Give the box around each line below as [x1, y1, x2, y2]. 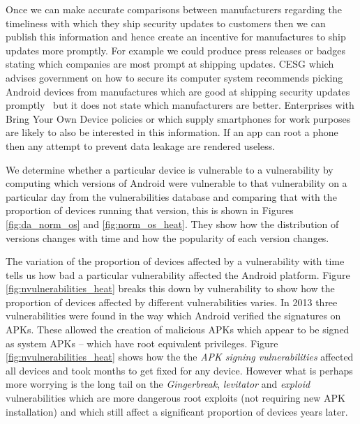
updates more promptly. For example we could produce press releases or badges [6, 43, 346, 57]
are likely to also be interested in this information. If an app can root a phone [6, 125, 338, 139]
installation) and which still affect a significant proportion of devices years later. [6, 404, 348, 418]
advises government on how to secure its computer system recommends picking [6, 70, 343, 84]
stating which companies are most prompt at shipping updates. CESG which [6, 56, 334, 71]
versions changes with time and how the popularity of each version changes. [6, 230, 329, 245]
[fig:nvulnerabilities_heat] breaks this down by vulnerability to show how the [6, 281, 335, 296]
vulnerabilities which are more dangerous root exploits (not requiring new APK [6, 391, 345, 405]
